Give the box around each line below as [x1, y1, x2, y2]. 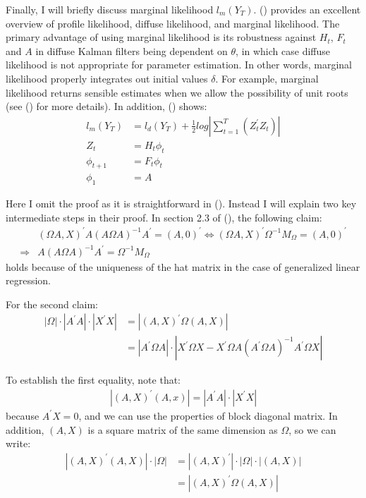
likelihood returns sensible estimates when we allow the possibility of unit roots [6, 85, 348, 99]
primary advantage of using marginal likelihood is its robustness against [6, 30, 317, 44]
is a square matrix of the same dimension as [87, 422, 278, 437]
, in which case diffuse [236, 43, 330, 58]
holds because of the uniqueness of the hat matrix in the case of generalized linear [6, 259, 360, 274]
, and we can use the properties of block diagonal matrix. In [78, 408, 338, 423]
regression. [6, 273, 51, 288]
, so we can [288, 422, 336, 437]
